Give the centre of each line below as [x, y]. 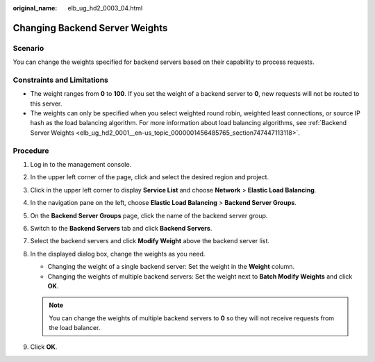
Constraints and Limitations [61, 80]
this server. [46, 104]
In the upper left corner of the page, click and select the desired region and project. [150, 177]
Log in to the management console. [81, 164]
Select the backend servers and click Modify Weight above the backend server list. [150, 241]
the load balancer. [75, 328]
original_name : [35, 8]
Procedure [31, 151]
